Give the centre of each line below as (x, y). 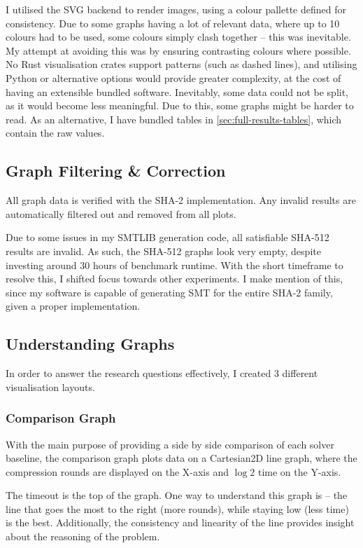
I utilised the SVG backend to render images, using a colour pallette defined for (176, 9)
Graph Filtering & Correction (116, 171)
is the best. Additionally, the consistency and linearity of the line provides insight (180, 522)
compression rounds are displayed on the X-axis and (118, 471)
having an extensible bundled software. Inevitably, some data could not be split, (177, 91)
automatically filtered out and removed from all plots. (121, 213)
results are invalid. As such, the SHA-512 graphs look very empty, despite (163, 251)
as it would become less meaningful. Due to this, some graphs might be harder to (180, 105)
